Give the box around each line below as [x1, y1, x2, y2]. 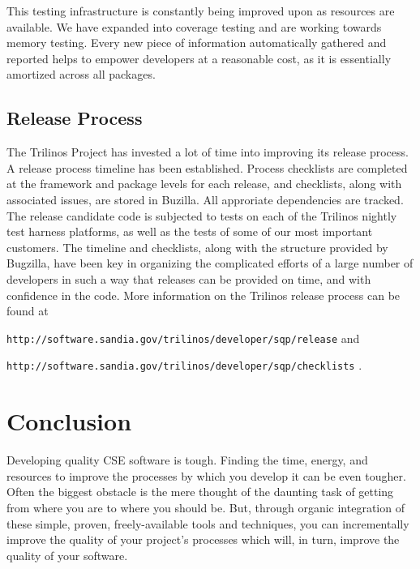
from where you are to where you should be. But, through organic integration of [6, 498, 405, 516]
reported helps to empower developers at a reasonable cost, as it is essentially [6, 49, 392, 66]
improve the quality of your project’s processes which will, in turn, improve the [6, 531, 400, 548]
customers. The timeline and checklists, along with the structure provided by [6, 238, 388, 255]
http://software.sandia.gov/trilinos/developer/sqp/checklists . [6, 357, 362, 374]
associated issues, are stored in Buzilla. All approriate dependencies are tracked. [6, 190, 404, 207]
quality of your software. [6, 546, 128, 563]
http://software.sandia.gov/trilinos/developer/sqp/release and [6, 329, 360, 346]
